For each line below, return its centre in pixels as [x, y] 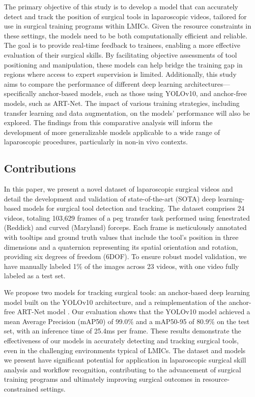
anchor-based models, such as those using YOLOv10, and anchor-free [143, 93]
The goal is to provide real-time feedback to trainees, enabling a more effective [122, 45]
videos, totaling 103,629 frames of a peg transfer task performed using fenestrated [127, 217]
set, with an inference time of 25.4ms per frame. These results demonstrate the [123, 331]
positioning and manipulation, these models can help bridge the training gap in [123, 64]
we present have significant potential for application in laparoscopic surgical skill [125, 360]
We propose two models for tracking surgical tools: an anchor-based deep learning [127, 292]
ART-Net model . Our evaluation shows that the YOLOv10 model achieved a [134, 312]
